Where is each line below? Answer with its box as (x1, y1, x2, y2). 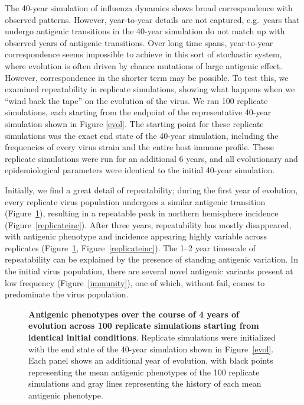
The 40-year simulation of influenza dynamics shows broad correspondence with (5, 2, 293, 14)
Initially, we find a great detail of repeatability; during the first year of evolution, (5, 183, 298, 196)
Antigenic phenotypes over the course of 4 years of (28, 307, 239, 320)
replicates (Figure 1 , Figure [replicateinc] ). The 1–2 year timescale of (5, 241, 256, 254)
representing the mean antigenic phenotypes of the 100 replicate (28, 365, 260, 378)
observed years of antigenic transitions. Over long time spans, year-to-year (5, 36, 273, 48)
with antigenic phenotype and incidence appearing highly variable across (5, 230, 267, 242)
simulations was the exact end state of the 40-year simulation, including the (5, 129, 279, 141)
